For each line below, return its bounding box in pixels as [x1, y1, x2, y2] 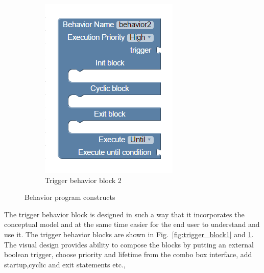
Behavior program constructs [25, 192, 115, 202]
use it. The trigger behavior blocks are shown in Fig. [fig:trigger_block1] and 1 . [4, 229, 254, 239]
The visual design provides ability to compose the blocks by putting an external [4, 239, 254, 249]
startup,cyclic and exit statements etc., [4, 259, 126, 269]
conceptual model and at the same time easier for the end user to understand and [4, 219, 260, 230]
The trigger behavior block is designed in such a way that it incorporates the [4, 209, 245, 219]
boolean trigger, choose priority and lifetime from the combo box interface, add [4, 249, 252, 260]
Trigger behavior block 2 [45, 174, 122, 185]
